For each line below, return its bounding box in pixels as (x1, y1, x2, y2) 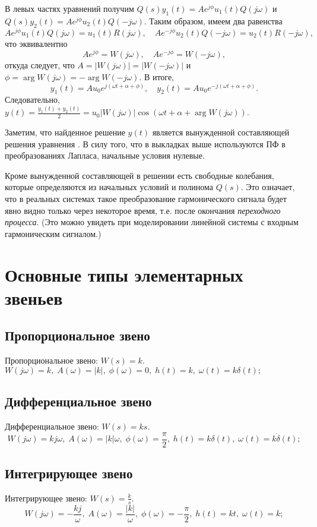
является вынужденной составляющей (152, 126, 290, 138)
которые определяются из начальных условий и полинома (5, 181, 214, 193)
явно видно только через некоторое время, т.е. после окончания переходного (5, 204, 281, 216)
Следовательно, (5, 93, 60, 106)
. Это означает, (240, 181, 295, 193)
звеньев (5, 285, 63, 310)
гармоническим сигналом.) (5, 227, 102, 239)
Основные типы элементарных (5, 262, 243, 286)
